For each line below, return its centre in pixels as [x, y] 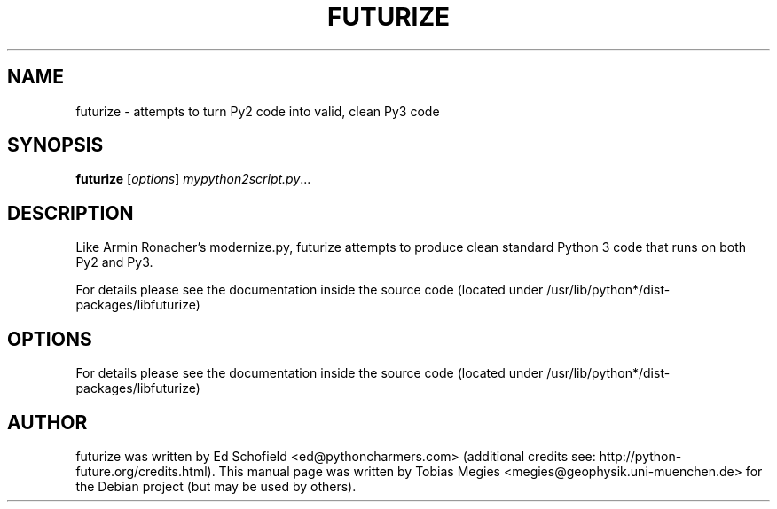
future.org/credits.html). [145, 471]
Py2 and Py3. [114, 262]
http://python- [640, 456]
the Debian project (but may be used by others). [216, 486]
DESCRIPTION [71, 213]
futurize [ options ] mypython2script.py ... [193, 179]
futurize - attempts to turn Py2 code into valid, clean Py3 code [258, 111]
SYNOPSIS [55, 145]
